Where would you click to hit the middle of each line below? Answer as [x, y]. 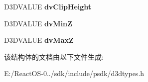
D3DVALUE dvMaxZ [39, 40]
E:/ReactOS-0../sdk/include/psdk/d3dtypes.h [74, 73]
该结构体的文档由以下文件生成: [54, 56]
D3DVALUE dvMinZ [38, 23]
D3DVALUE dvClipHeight [48, 6]
